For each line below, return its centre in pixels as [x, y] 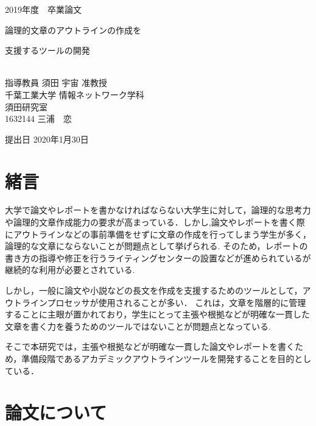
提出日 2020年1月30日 [47, 139]
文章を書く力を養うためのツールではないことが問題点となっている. [138, 326]
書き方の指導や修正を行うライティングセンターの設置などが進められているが [158, 257]
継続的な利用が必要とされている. [70, 270]
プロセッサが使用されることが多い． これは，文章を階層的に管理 [177, 302]
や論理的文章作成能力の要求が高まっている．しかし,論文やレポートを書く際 [155, 222]
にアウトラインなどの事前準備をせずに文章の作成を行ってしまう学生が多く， [158, 234]
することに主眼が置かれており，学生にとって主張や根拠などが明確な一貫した [158, 314]
